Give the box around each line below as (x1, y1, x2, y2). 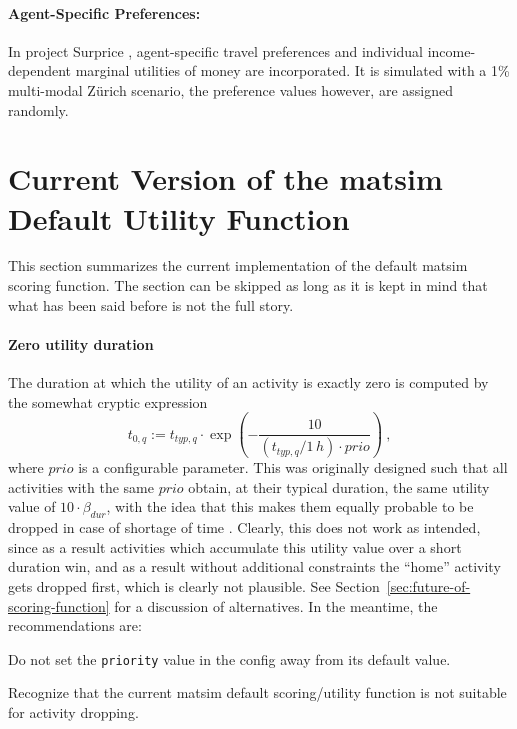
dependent (8, 60, 72, 81)
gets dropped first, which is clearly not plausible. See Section (8, 575, 380, 596)
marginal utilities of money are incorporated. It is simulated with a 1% (75, 60, 510, 81)
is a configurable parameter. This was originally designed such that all (78, 457, 508, 478)
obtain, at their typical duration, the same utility (188, 476, 490, 497)
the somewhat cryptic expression (8, 391, 208, 412)
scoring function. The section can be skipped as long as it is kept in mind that (8, 275, 488, 296)
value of (8, 496, 56, 517)
